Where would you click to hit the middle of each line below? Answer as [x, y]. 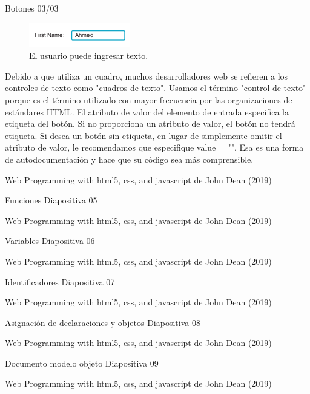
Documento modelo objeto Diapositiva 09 [82, 363]
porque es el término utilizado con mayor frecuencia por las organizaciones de [149, 99]
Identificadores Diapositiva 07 [60, 281]
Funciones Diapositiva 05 [51, 200]
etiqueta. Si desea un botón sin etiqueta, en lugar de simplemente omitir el [143, 135]
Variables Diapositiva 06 [50, 241]
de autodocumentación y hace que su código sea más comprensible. [129, 159]
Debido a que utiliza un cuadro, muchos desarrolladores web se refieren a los [147, 76]
